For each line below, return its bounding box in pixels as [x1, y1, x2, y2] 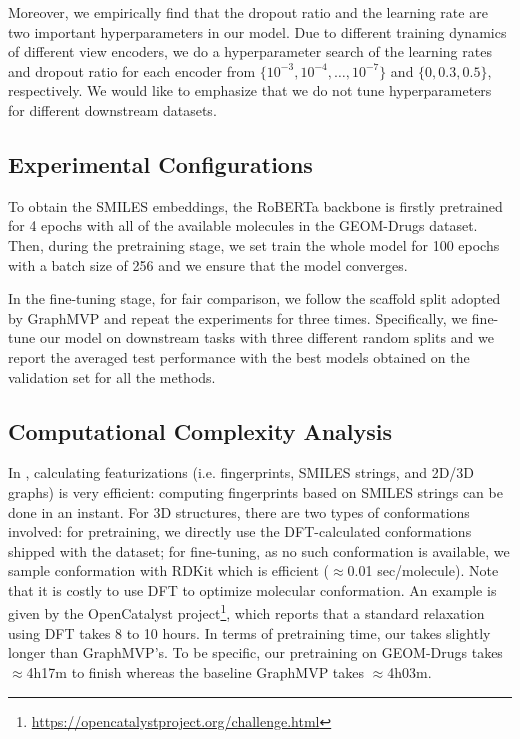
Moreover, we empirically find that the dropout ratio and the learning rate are [8, 2, 488, 22]
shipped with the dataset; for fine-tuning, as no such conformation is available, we [8, 540, 510, 561]
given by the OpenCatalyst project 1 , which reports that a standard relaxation [8, 600, 485, 624]
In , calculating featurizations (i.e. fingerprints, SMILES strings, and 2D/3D [8, 462, 475, 483]
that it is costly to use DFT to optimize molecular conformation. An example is [8, 579, 497, 600]
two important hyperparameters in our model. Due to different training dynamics [8, 21, 507, 42]
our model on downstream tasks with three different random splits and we [39, 327, 494, 348]
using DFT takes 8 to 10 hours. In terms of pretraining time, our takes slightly [8, 622, 491, 643]
